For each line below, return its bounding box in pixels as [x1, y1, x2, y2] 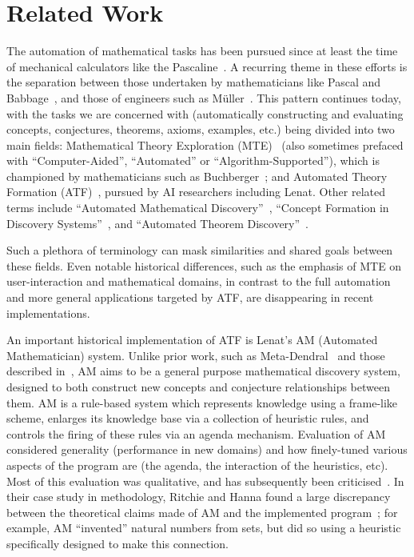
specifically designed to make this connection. [6, 535, 229, 551]
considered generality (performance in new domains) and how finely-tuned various [6, 441, 408, 458]
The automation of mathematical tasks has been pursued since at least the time [6, 42, 398, 59]
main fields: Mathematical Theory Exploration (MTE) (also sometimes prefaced [6, 136, 404, 153]
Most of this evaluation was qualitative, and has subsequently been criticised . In [6, 472, 404, 489]
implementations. [6, 304, 90, 321]
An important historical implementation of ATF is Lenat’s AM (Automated [6, 331, 378, 348]
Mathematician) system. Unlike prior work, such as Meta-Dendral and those [6, 347, 385, 363]
